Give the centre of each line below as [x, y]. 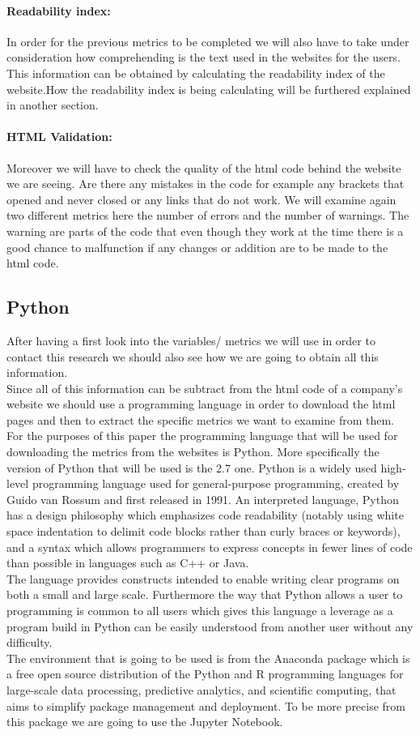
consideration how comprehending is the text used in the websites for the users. [204, 57]
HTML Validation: [59, 137]
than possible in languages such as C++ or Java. [128, 563]
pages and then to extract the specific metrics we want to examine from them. [200, 419]
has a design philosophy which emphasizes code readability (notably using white [205, 515]
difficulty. [30, 642]
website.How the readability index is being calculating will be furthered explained [209, 89]
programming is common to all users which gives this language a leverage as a [200, 611]
